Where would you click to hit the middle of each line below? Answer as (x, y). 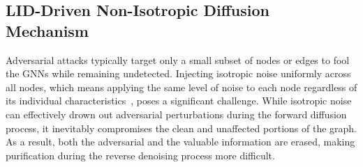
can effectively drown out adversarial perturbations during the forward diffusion (176, 114)
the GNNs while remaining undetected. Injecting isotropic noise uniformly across (178, 73)
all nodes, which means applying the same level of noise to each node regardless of (181, 87)
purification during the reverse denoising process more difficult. (140, 155)
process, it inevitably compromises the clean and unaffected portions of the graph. (181, 128)
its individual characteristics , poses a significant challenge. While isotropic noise (179, 101)
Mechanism (47, 30)
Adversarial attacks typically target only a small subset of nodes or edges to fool (178, 59)
